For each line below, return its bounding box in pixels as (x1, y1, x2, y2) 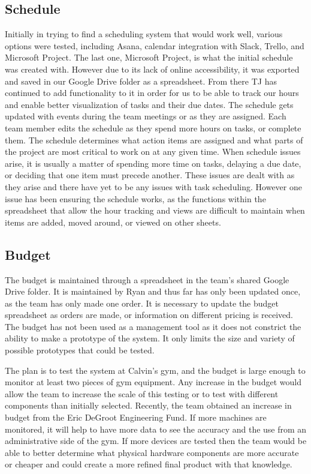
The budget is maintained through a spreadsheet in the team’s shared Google (5, 273, 289, 286)
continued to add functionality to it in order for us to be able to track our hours (5, 86, 299, 99)
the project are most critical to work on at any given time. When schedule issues (5, 145, 301, 158)
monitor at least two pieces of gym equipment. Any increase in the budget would (5, 376, 301, 388)
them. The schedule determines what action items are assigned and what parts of (5, 133, 303, 146)
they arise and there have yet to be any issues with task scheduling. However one (5, 180, 302, 193)
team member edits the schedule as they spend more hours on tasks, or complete (5, 121, 301, 134)
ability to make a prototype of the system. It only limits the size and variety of (5, 332, 295, 344)
